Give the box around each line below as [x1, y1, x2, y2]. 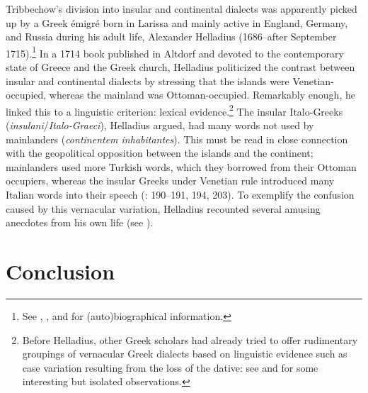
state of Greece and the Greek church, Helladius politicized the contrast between [6, 60, 355, 74]
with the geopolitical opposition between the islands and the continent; [6, 145, 314, 160]
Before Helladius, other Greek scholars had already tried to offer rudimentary [22, 332, 358, 347]
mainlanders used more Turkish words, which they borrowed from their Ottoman [6, 159, 357, 174]
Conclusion [6, 257, 115, 285]
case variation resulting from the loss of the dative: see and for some [22, 360, 318, 375]
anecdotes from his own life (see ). [6, 215, 154, 230]
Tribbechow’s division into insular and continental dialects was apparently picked [6, 1, 357, 16]
